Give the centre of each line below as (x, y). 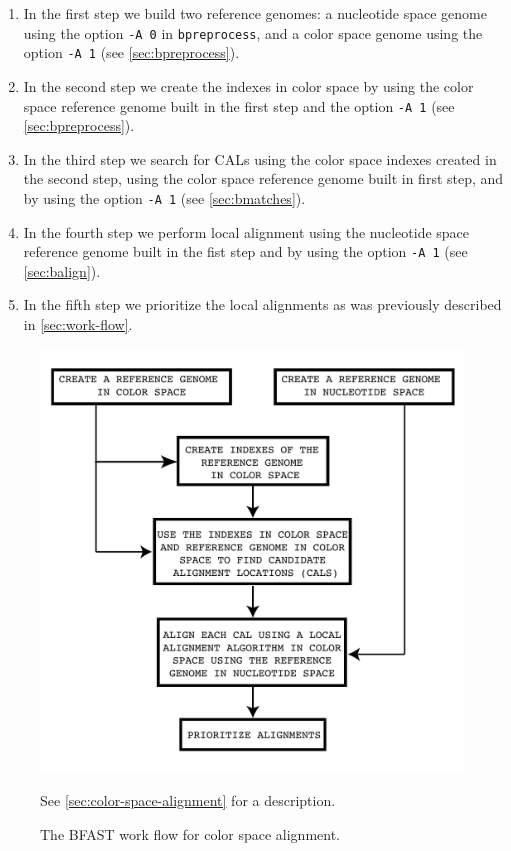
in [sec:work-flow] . (78, 324)
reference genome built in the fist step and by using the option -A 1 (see (245, 251)
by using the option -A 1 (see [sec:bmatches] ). (164, 197)
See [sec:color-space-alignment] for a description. (188, 800)
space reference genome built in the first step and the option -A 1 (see (239, 105)
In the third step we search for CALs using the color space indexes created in (260, 158)
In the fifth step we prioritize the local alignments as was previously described (262, 304)
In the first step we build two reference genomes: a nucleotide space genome (255, 13)
